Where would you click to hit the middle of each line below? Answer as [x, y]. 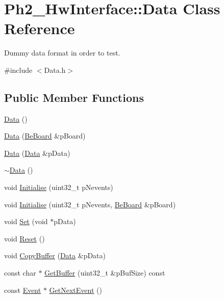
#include [18, 70]
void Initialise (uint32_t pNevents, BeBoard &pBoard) [90, 204]
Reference [40, 28]
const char [20, 273]
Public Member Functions [74, 97]
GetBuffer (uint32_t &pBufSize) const [105, 273]
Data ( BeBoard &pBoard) [45, 136]
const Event [23, 290]
